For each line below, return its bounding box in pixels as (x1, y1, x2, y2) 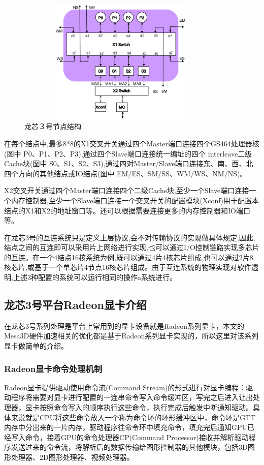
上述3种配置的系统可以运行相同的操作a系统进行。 (13, 272, 177, 283)
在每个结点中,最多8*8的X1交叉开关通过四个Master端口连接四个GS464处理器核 (4, 138, 259, 148)
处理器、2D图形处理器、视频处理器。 (11, 452, 134, 462)
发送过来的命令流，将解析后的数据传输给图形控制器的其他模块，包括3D (11, 442, 248, 452)
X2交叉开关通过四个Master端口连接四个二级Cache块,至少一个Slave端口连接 (4, 185, 249, 196)
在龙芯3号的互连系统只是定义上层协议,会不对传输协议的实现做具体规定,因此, (4, 232, 255, 242)
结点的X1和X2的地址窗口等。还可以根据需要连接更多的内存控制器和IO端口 (4, 205, 250, 215)
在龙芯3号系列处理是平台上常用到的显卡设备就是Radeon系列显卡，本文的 (4, 320, 245, 331)
